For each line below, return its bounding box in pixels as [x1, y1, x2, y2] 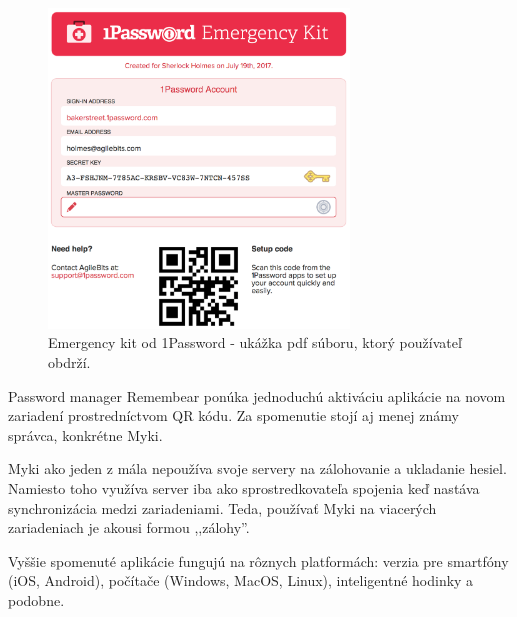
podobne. [8, 589, 65, 610]
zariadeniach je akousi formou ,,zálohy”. [8, 517, 250, 538]
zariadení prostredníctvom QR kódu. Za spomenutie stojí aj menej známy [8, 405, 459, 426]
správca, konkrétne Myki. [8, 424, 163, 445]
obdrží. [48, 352, 91, 373]
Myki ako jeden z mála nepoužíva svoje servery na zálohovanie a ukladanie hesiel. [8, 458, 507, 479]
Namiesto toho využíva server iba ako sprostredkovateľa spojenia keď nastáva [8, 478, 480, 498]
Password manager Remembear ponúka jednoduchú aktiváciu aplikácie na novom [8, 385, 506, 406]
